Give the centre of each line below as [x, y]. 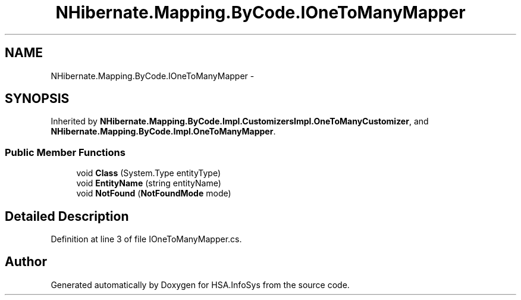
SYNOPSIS [37, 99]
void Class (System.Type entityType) [149, 173]
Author [26, 262]
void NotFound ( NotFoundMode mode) [154, 193]
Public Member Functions [65, 152]
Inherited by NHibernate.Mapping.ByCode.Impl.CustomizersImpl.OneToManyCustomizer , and [240, 121]
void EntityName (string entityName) [149, 183]
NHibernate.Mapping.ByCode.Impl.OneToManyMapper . [163, 132]
